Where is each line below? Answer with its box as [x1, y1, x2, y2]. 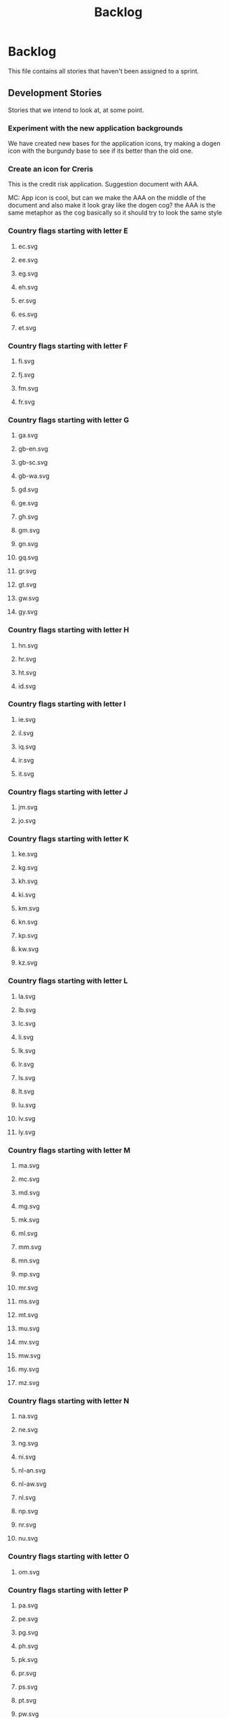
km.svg [18, 904, 40, 913]
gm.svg [18, 526, 41, 535]
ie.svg [18, 715, 36, 723]
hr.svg [18, 655, 37, 663]
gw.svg [18, 594, 39, 603]
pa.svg [18, 1601, 38, 1609]
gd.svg [18, 485, 39, 494]
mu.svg [18, 1324, 40, 1332]
